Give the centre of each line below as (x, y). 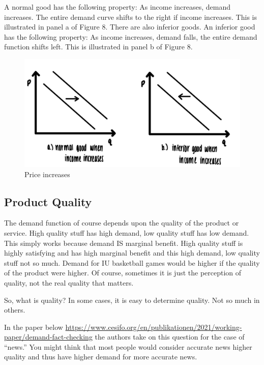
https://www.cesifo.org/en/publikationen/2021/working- (154, 327)
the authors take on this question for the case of (170, 337)
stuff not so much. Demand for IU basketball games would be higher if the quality (132, 262)
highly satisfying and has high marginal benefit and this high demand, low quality (132, 253)
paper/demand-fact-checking (48, 337)
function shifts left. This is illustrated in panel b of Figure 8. (98, 47)
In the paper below (34, 327)
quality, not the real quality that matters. (69, 282)
